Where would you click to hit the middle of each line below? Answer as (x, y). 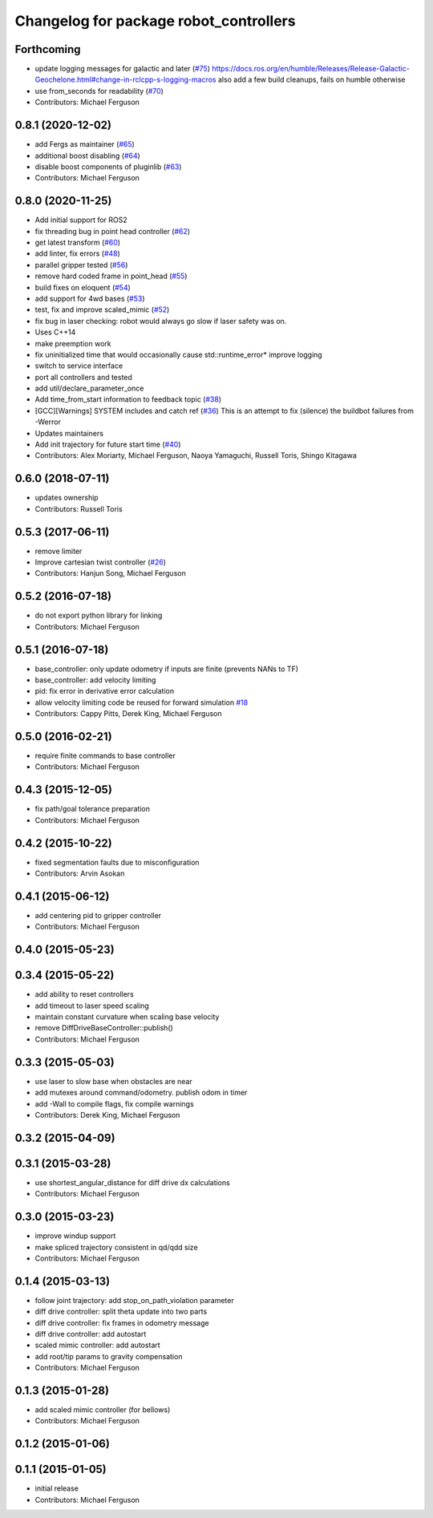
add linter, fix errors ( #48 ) (77, 253)
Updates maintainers (69, 433)
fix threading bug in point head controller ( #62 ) (113, 231)
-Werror (48, 422)
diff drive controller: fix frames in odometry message (122, 1322)
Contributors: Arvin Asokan (80, 873)
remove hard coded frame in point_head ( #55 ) (111, 276)
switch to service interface (79, 366)
